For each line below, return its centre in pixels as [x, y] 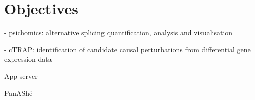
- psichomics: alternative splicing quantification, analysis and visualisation [118, 32]
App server [21, 76]
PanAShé [18, 93]
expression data [28, 59]
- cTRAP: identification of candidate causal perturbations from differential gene [127, 49]
